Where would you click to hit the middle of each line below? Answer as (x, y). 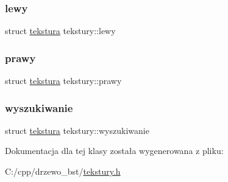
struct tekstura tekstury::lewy (60, 31)
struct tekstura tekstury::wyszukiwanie (77, 130)
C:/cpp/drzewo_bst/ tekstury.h (63, 171)
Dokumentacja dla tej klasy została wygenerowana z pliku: (114, 151)
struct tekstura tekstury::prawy (63, 81)
